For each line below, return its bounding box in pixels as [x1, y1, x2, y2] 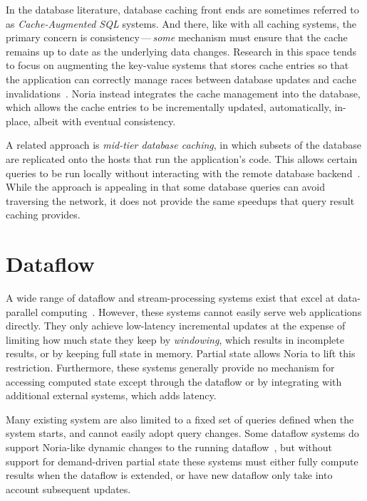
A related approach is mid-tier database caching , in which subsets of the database [6, 137, 361, 152]
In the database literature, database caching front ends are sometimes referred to [6, 2, 359, 16]
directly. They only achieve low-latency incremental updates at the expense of [6, 318, 346, 333]
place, [6, 113, 31, 128]
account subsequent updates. [6, 481, 131, 496]
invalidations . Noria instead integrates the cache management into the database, [6, 85, 361, 100]
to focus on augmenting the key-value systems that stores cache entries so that [6, 58, 349, 73]
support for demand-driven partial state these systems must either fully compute [6, 453, 358, 468]
